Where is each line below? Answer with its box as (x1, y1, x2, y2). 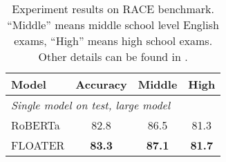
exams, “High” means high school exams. (14, 33, 213, 48)
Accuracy (75, 76, 127, 92)
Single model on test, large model (11, 97, 171, 113)
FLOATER (11, 137, 65, 153)
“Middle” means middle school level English (7, 17, 219, 33)
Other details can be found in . (38, 48, 188, 64)
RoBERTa (11, 117, 60, 133)
